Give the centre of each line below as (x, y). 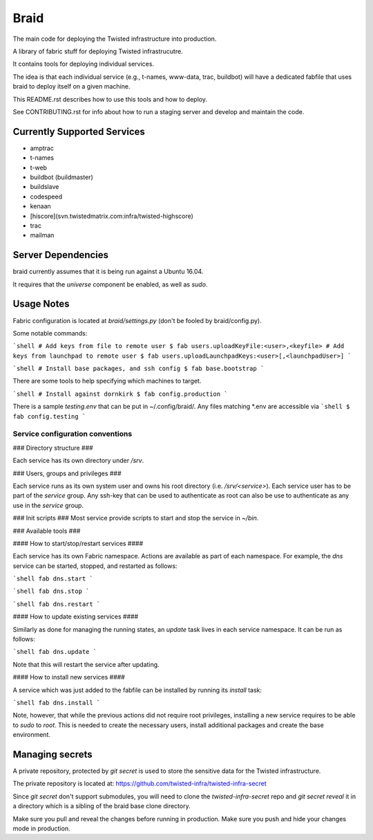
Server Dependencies (61, 255)
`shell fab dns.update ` (55, 652)
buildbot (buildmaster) (61, 177)
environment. (32, 735)
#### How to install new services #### (69, 677)
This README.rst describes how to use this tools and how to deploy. (110, 99)
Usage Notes (41, 304)
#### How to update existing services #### (76, 617)
